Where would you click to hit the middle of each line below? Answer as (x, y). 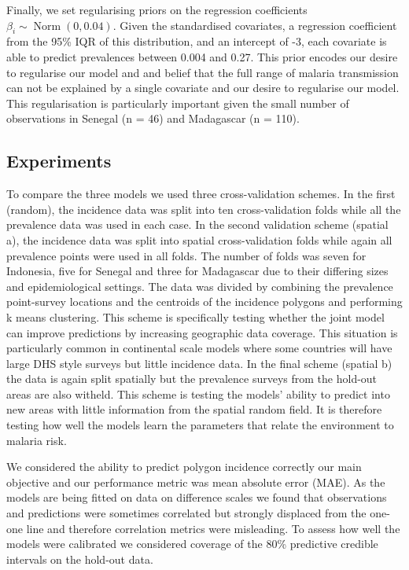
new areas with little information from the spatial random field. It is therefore (194, 409)
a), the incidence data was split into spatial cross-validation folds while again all (199, 239)
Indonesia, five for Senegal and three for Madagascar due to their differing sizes (197, 271)
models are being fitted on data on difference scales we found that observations (197, 497)
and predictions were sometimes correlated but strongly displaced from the (186, 513)
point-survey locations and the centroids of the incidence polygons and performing (204, 302)
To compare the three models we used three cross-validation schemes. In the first (201, 194)
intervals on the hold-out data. (80, 559)
